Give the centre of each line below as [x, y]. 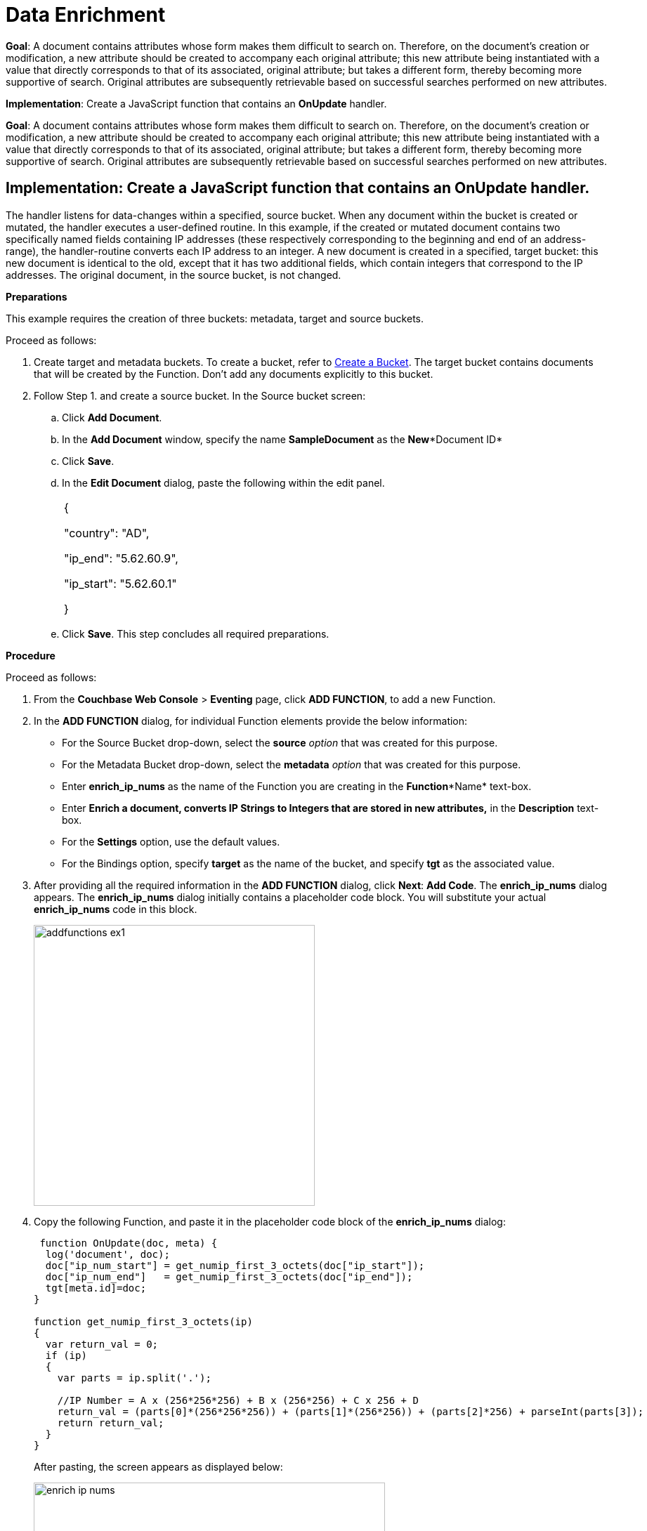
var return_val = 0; [102, 1344]
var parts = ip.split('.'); [134, 1378]
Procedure [31, 655]
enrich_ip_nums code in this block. [116, 909]
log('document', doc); [107, 1254]
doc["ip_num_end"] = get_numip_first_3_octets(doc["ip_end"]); [229, 1276]
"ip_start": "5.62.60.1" [120, 583]
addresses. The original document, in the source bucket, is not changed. [174, 275]
